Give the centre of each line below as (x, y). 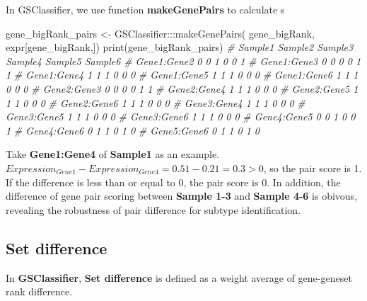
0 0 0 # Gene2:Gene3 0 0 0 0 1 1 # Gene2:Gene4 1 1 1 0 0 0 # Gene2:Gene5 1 (182, 88)
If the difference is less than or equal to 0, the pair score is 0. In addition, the (173, 182)
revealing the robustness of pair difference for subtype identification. (153, 209)
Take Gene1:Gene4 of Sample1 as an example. (113, 154)
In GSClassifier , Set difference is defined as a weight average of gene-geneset (179, 277)
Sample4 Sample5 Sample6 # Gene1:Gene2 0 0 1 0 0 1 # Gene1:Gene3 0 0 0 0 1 (183, 61)
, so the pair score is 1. (313, 167)
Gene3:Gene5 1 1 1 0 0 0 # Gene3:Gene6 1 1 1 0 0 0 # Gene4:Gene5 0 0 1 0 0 (181, 117)
